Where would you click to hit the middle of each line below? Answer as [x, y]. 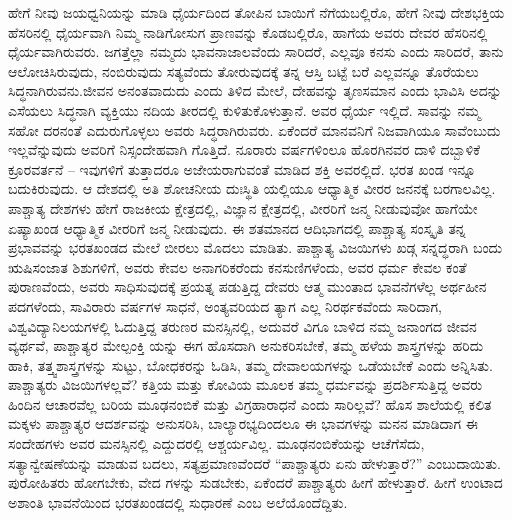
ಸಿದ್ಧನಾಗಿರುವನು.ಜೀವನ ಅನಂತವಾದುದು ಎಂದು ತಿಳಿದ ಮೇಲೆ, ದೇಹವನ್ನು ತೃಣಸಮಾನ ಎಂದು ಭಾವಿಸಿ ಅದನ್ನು [255, 90]
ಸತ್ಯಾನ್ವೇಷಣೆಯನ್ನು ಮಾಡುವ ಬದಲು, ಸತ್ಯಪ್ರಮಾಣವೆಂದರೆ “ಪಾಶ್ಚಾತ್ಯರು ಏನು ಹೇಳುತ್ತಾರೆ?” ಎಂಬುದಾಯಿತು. [254, 462]
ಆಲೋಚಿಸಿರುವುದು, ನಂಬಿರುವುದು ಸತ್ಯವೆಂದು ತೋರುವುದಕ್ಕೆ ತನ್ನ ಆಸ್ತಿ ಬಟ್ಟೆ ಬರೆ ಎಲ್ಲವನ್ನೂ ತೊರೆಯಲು [243, 70]
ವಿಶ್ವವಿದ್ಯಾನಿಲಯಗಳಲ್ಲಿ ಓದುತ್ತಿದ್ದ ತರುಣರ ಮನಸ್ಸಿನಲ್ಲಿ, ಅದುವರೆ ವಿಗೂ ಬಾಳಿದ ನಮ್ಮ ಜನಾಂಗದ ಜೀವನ [242, 325]
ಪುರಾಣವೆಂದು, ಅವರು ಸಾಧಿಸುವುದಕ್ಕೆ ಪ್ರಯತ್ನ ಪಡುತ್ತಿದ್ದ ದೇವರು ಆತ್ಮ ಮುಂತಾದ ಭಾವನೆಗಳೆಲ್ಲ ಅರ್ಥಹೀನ [247, 286]
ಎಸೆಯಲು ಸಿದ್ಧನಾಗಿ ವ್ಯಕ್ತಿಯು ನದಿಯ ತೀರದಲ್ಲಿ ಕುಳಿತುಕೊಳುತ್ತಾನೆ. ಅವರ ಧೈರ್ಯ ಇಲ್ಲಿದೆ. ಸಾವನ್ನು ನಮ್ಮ [244, 109]
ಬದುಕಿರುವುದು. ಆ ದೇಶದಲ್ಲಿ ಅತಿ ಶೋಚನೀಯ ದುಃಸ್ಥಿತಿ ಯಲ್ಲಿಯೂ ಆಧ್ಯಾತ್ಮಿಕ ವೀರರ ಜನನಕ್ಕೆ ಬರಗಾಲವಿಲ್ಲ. [252, 188]
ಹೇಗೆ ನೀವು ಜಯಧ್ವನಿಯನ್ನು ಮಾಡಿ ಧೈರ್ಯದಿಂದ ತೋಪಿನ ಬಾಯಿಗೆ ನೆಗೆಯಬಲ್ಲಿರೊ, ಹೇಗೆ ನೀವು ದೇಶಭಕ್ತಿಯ [256, 12]
